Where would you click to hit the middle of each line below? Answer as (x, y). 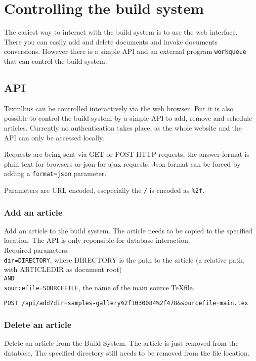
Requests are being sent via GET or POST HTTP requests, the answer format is (127, 154)
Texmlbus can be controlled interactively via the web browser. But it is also (119, 108)
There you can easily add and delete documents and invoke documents (111, 41)
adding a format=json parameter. (55, 173)
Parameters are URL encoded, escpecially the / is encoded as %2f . (104, 190)
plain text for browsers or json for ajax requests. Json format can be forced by (122, 163)
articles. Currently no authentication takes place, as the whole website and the (123, 127)
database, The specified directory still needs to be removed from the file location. (127, 352)
